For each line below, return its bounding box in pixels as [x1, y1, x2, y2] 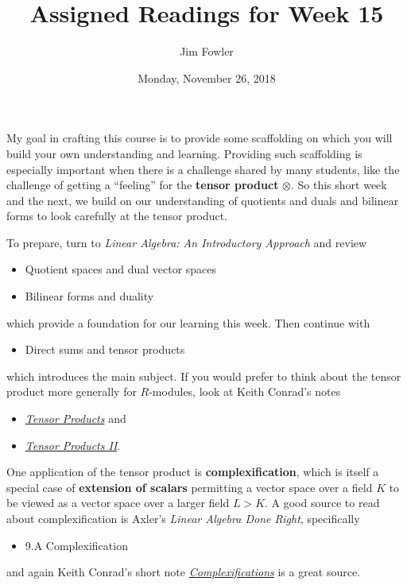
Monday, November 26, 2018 [138, 69, 276, 86]
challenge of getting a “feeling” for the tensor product [6, 176, 279, 193]
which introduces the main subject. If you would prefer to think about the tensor [6, 367, 401, 384]
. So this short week [290, 176, 387, 193]
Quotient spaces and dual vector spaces [25, 261, 217, 277]
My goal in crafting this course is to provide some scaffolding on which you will [6, 130, 393, 146]
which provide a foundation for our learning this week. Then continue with [6, 314, 370, 331]
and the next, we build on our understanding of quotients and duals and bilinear [6, 192, 399, 208]
